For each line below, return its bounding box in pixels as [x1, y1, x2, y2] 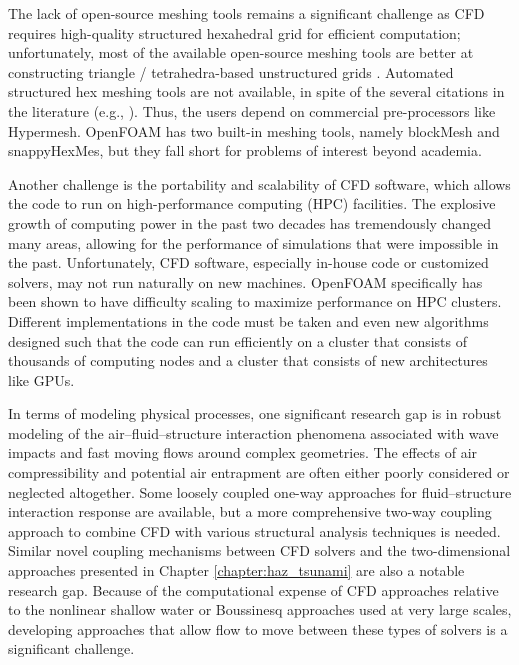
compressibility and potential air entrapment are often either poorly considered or [8, 462, 510, 483]
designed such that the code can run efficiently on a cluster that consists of [8, 330, 468, 351]
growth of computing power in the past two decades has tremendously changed [8, 212, 492, 233]
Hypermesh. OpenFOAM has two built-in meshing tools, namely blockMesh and [8, 120, 500, 141]
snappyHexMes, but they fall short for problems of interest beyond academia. [8, 140, 482, 161]
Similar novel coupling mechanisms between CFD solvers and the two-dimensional [8, 540, 511, 561]
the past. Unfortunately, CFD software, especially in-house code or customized [8, 252, 489, 273]
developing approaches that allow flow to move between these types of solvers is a [8, 618, 508, 639]
